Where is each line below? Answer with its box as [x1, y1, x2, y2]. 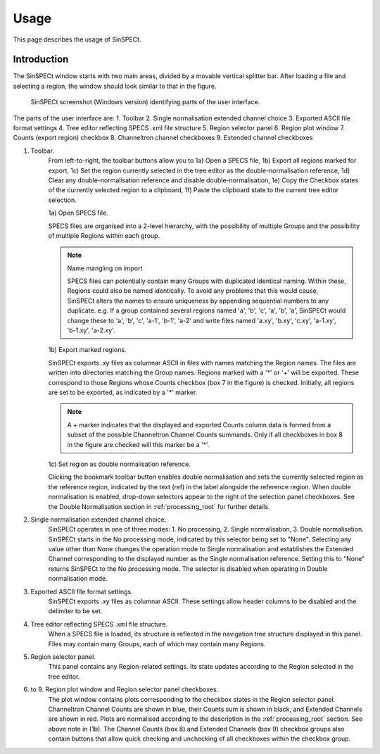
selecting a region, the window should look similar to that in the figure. [13, 82, 217, 90]
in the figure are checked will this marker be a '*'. [67, 440, 210, 448]
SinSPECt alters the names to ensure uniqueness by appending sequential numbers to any [67, 296, 329, 305]
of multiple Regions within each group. [48, 231, 160, 239]
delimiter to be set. [48, 607, 103, 615]
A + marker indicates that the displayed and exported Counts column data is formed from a [67, 420, 331, 429]
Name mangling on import [67, 264, 143, 272]
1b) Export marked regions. [48, 346, 127, 354]
